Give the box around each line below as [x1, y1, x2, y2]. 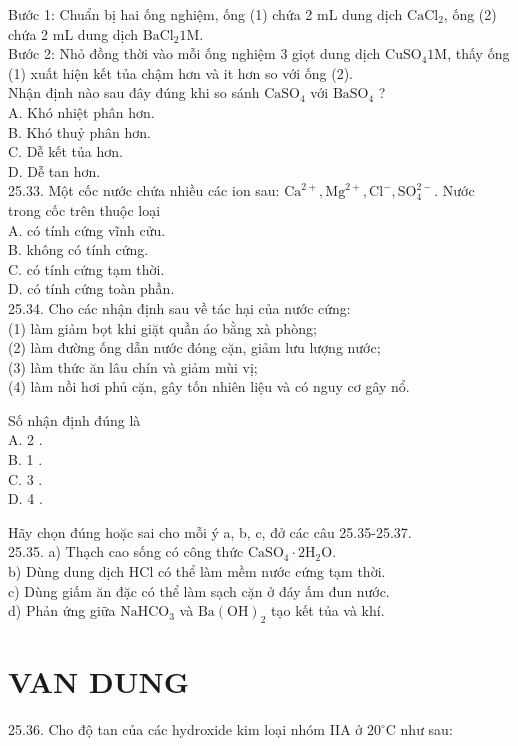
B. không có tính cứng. [8, 239, 149, 260]
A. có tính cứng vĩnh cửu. [8, 219, 166, 240]
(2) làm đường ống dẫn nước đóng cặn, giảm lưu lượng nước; [8, 337, 381, 358]
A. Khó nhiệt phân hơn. [8, 101, 155, 122]
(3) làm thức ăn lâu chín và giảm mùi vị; [8, 356, 258, 377]
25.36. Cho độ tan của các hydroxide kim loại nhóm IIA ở [8, 719, 363, 740]
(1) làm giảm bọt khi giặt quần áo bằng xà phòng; [8, 317, 317, 338]
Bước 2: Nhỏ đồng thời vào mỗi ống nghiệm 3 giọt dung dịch [8, 43, 381, 64]
